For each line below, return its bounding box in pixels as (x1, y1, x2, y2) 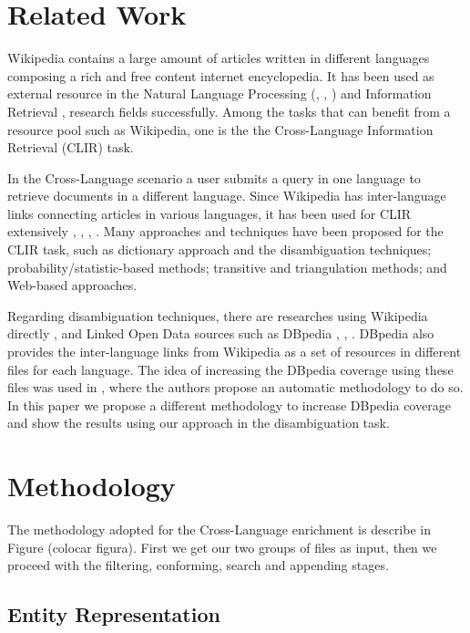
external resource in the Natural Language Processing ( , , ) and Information (7, 84, 432, 103)
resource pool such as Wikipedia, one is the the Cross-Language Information (7, 119, 434, 139)
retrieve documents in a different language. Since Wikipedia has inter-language (7, 186, 446, 205)
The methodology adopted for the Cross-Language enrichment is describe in (7, 520, 431, 539)
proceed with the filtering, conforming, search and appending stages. (7, 555, 389, 575)
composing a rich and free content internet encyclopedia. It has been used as (7, 66, 434, 85)
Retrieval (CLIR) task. (7, 138, 134, 157)
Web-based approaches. (7, 275, 138, 295)
